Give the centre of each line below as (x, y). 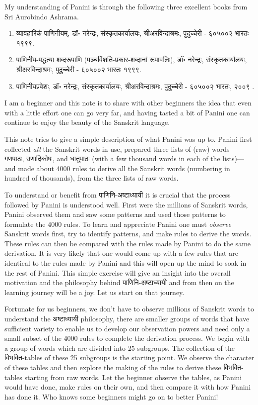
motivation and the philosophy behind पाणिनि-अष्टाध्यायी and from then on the (119, 282)
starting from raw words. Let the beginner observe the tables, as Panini (133, 377)
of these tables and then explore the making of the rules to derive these (113, 367)
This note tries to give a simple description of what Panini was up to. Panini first (128, 139)
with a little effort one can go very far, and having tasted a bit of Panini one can (127, 112)
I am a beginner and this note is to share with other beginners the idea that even (128, 103)
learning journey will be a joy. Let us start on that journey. (95, 292)
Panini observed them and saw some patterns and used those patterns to (115, 214)
